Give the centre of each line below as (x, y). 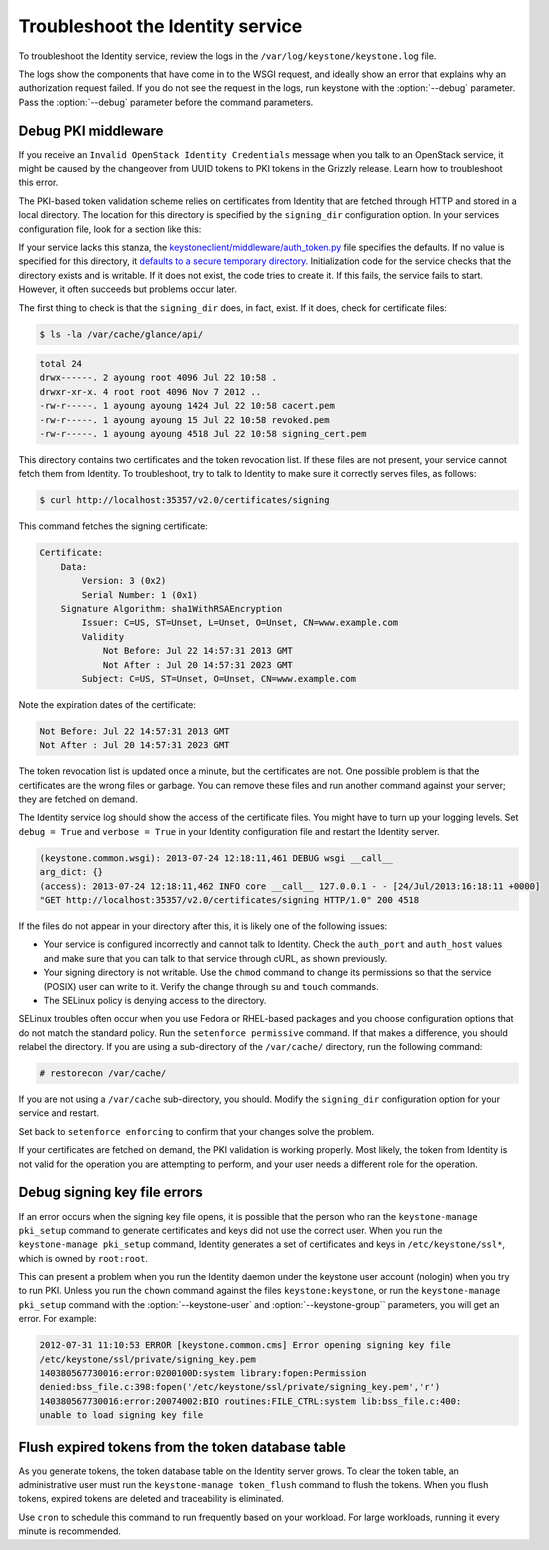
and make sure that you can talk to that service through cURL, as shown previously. (215, 958)
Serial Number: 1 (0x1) (140, 594)
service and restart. (59, 1113)
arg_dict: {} (71, 872)
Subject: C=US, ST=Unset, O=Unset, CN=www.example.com (219, 678)
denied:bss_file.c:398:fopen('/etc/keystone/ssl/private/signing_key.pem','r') (240, 1387)
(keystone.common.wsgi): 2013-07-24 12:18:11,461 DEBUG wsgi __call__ (216, 858)
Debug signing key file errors (111, 1192)
